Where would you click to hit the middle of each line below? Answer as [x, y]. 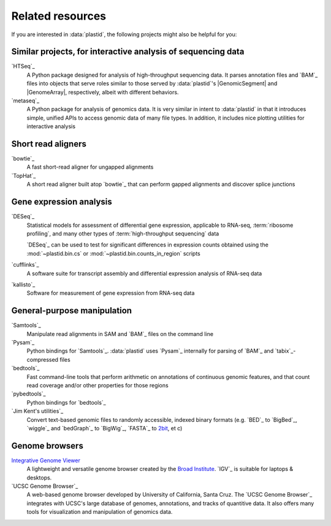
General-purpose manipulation [71, 311]
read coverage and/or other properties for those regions [97, 385]
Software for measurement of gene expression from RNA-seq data [111, 293]
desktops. [39, 478]
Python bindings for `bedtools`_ [67, 402]
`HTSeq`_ [23, 66]
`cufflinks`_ [25, 265]
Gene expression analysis [62, 202]
